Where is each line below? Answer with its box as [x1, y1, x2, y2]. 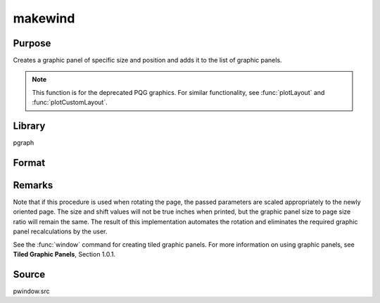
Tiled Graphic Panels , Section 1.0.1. [13, 250, 116, 259]
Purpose [13, 37, 51, 49]
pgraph [13, 138, 34, 147]
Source [13, 268, 46, 281]
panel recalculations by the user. [13, 227, 108, 236]
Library [13, 120, 46, 132]
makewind [13, 11, 75, 26]
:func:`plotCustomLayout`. [32, 98, 108, 107]
